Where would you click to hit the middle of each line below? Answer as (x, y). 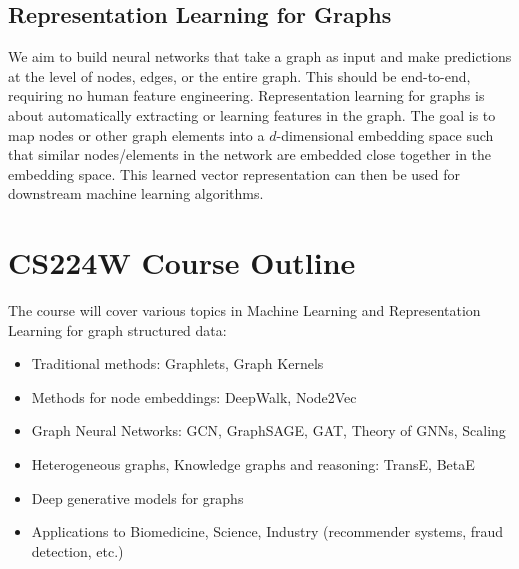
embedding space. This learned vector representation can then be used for (234, 173)
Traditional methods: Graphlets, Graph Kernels (177, 363)
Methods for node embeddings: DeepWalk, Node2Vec (194, 396)
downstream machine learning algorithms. (136, 193)
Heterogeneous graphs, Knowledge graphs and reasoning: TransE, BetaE (253, 464)
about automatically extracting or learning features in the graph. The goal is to (252, 114)
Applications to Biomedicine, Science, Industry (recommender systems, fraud (267, 531)
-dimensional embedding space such (385, 134)
